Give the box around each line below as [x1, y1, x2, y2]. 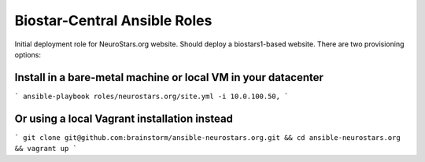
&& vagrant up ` [14, 144, 78, 153]
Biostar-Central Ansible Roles [14, 12, 213, 29]
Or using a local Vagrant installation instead [14, 112, 234, 125]
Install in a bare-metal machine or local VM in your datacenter [14, 71, 324, 84]
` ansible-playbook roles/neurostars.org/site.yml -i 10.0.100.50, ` [14, 91, 289, 101]
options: [14, 50, 42, 59]
